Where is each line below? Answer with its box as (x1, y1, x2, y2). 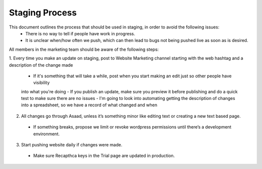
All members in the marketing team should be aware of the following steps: (9, 46, 159, 52)
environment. (33, 131, 60, 137)
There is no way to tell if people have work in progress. (25, 30, 135, 36)
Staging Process (9, 7, 77, 18)
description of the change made (9, 62, 73, 68)
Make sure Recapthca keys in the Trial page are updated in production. (33, 153, 175, 159)
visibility (33, 80, 50, 85)
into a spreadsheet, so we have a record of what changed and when (21, 102, 158, 108)
